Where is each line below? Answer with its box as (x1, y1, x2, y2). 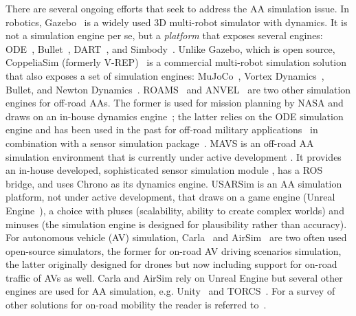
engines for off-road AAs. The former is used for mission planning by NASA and (5, 95, 344, 110)
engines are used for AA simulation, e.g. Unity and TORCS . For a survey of (5, 284, 335, 298)
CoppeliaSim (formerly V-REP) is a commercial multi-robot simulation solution (5, 55, 347, 69)
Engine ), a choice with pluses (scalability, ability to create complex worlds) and (5, 203, 344, 217)
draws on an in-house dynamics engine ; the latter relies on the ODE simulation (5, 109, 344, 123)
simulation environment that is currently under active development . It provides (5, 149, 342, 163)
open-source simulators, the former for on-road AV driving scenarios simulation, (5, 243, 342, 258)
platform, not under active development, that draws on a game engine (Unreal (5, 190, 335, 204)
